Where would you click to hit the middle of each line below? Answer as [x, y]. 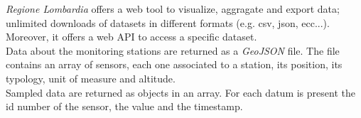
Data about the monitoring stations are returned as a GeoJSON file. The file [173, 50]
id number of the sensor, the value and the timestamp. [124, 106]
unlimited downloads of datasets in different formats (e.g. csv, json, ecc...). [168, 22]
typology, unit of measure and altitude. [91, 78]
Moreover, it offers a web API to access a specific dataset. [131, 37]
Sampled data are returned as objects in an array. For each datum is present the [180, 92]
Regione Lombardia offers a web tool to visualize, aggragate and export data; [173, 9]
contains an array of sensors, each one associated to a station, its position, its [174, 64]
